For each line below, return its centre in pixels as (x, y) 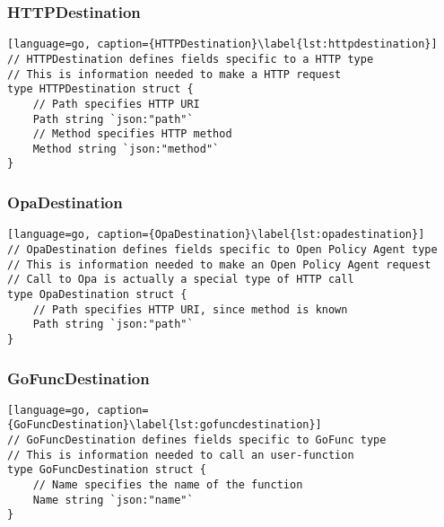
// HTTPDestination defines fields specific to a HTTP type (191, 59)
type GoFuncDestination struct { (107, 470)
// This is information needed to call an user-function (181, 455)
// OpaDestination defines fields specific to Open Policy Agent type (222, 250)
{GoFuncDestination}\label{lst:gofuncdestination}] (165, 425)
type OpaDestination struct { (97, 294)
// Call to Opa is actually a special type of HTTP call (181, 280)
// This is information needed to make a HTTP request (174, 74)
